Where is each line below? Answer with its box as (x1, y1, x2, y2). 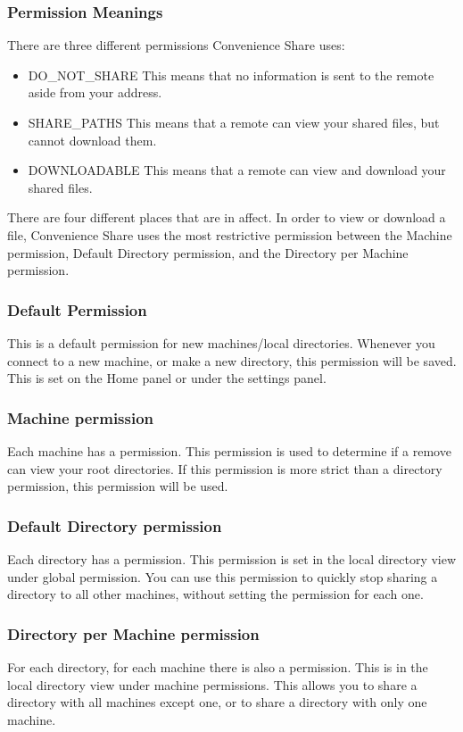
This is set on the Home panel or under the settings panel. (7, 369, 327, 387)
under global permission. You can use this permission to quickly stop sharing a (7, 567, 438, 586)
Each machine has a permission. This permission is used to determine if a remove (7, 441, 451, 460)
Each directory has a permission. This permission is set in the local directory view (7, 549, 457, 568)
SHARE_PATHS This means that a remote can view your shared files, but (28, 113, 440, 131)
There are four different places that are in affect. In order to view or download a (7, 208, 446, 227)
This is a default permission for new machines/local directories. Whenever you (7, 333, 435, 352)
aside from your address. (28, 83, 162, 102)
